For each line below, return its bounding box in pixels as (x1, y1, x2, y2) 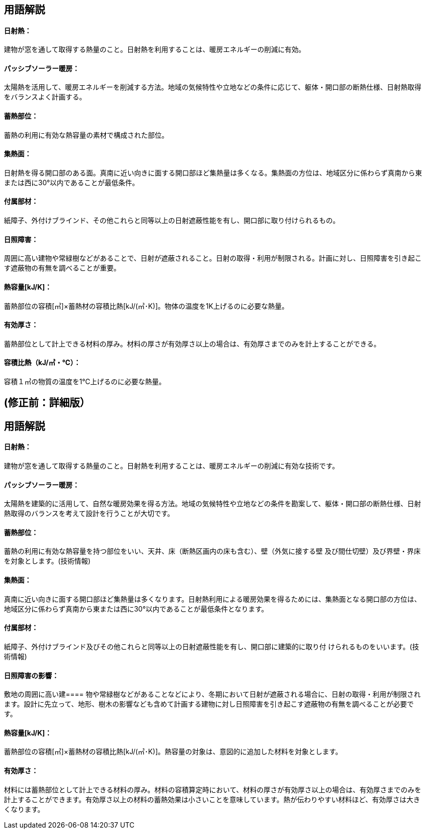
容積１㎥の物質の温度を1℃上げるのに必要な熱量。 (4, 377, 166, 386)
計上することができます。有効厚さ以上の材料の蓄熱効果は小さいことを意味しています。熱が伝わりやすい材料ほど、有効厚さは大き (4, 795, 421, 804)
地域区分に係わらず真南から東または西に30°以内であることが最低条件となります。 (4, 604, 268, 613)
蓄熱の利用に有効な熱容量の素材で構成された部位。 (4, 130, 168, 139)
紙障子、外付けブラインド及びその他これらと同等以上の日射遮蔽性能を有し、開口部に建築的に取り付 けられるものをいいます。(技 (4, 642, 419, 651)
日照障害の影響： (4, 671, 59, 680)
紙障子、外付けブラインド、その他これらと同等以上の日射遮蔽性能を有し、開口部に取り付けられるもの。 (4, 216, 340, 225)
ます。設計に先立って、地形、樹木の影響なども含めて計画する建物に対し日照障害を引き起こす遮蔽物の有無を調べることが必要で (4, 700, 414, 709)
